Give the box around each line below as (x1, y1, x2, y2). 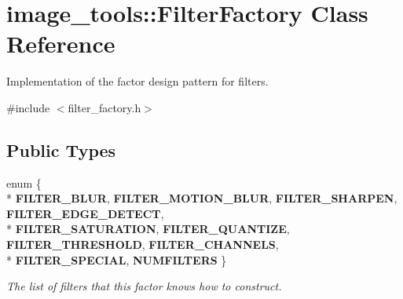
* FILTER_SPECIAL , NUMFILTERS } (6, 251, 227, 268)
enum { (6, 174, 42, 191)
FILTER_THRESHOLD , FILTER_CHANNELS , (6, 236, 279, 253)
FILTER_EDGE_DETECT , (6, 205, 164, 221)
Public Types (6, 137, 116, 162)
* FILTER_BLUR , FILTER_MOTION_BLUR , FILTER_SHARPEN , (6, 190, 398, 206)
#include (6, 99, 50, 115)
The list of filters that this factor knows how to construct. (6, 278, 282, 294)
